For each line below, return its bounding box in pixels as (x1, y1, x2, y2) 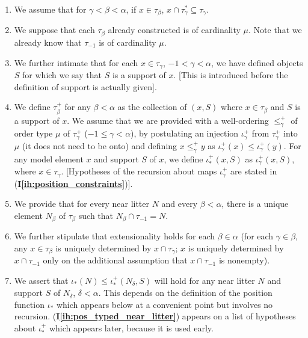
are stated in (230, 165, 277, 177)
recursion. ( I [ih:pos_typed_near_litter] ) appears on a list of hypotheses (14, 310, 296, 322)
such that (78, 209, 114, 221)
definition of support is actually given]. (14, 80, 157, 93)
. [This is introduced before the (173, 68, 288, 81)
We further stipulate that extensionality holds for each (14, 230, 215, 242)
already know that (14, 35, 82, 48)
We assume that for (14, 3, 87, 15)
